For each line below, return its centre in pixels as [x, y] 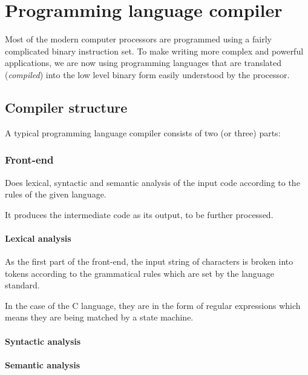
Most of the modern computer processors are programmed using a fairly [138, 39]
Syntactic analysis [43, 341]
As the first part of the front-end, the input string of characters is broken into [149, 261]
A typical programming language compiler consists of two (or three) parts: [143, 132]
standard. [22, 285]
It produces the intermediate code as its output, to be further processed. [139, 214]
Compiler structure [66, 107]
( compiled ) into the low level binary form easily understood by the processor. [147, 74]
